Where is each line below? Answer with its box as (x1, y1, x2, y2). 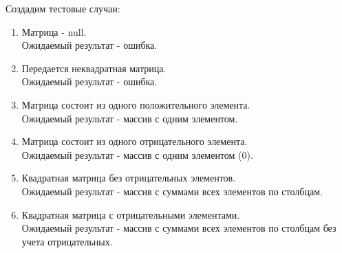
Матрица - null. (21, 24, 87, 38)
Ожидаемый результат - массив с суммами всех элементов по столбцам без (21, 221, 336, 235)
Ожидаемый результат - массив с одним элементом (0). (21, 147, 253, 162)
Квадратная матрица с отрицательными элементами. (21, 207, 240, 221)
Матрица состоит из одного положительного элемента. (21, 97, 250, 111)
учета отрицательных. (21, 234, 113, 248)
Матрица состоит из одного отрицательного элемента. (21, 134, 248, 148)
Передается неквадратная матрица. (21, 60, 167, 75)
